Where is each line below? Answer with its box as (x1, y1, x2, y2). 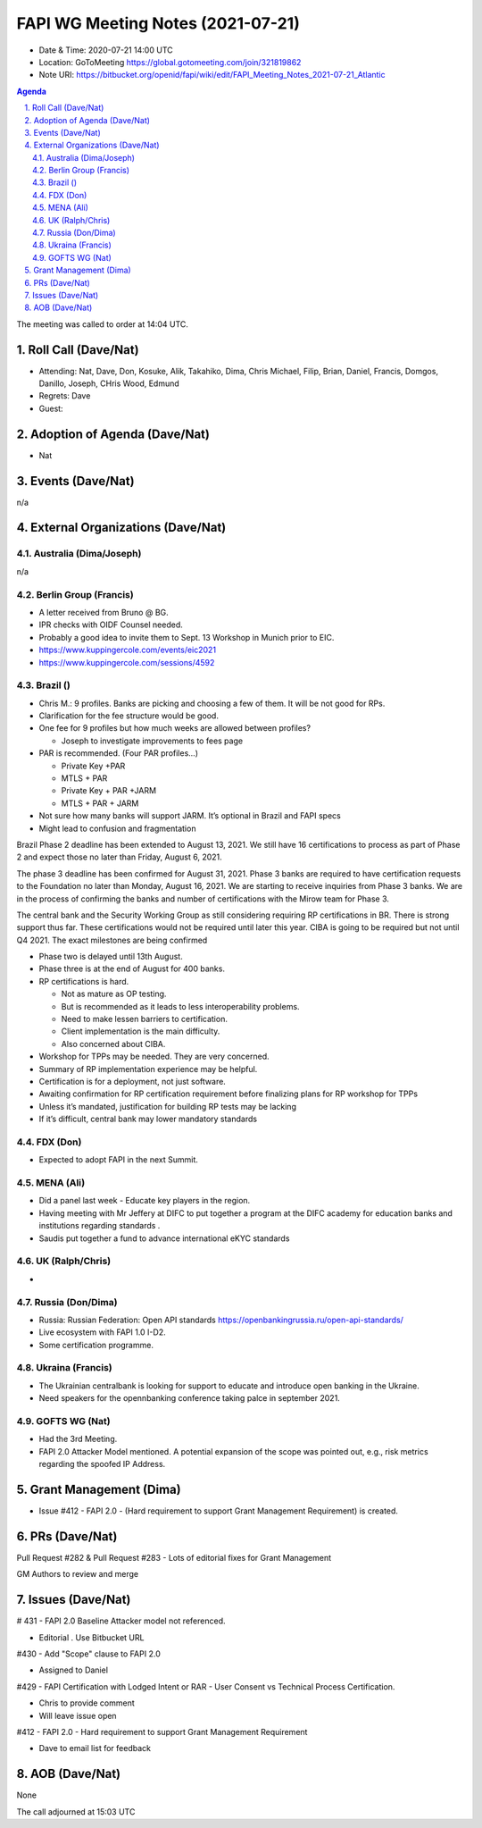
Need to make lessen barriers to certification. (61, 1014, 228, 1025)
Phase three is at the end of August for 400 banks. (38, 963, 225, 974)
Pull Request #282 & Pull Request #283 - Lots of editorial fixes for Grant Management (16, 1552, 332, 1563)
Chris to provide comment (38, 1698, 136, 1708)
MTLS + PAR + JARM (61, 798, 139, 809)
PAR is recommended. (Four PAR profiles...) (38, 748, 199, 759)
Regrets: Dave (38, 390, 91, 401)
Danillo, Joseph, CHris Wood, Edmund (38, 378, 180, 389)
